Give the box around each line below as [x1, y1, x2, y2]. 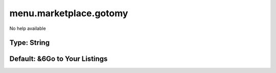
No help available [9, 25, 46, 31]
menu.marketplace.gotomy [9, 8, 128, 19]
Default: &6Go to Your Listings [9, 55, 108, 63]
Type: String [9, 39, 50, 47]
